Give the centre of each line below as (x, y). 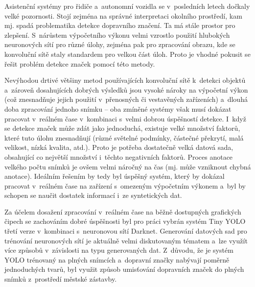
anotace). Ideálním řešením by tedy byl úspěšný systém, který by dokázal (115, 176)
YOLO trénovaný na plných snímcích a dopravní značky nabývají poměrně (117, 259)
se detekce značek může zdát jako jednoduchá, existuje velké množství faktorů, (122, 128)
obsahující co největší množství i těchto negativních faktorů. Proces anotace (119, 156)
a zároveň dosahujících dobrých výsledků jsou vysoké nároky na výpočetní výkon (126, 89)
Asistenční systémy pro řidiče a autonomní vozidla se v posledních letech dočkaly (127, 6)
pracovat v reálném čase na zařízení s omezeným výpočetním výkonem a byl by (125, 185)
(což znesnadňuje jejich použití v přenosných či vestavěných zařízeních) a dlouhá (126, 99)
